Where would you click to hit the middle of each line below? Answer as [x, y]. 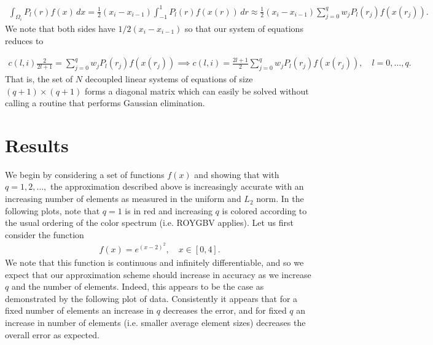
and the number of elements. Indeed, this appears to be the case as [138, 286]
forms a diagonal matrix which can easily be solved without [197, 91]
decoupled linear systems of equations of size [169, 78]
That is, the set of [39, 78]
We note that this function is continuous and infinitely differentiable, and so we [154, 262]
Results [37, 145]
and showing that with [237, 174]
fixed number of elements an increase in [80, 310]
